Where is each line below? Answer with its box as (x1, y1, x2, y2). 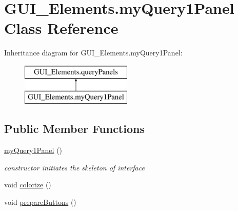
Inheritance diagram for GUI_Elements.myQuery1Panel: (4, 47, 183, 58)
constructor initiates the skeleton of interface (4, 162, 145, 172)
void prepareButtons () (4, 197, 76, 207)
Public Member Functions (4, 121, 145, 137)
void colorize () (4, 179, 51, 190)
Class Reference (4, 17, 118, 39)
